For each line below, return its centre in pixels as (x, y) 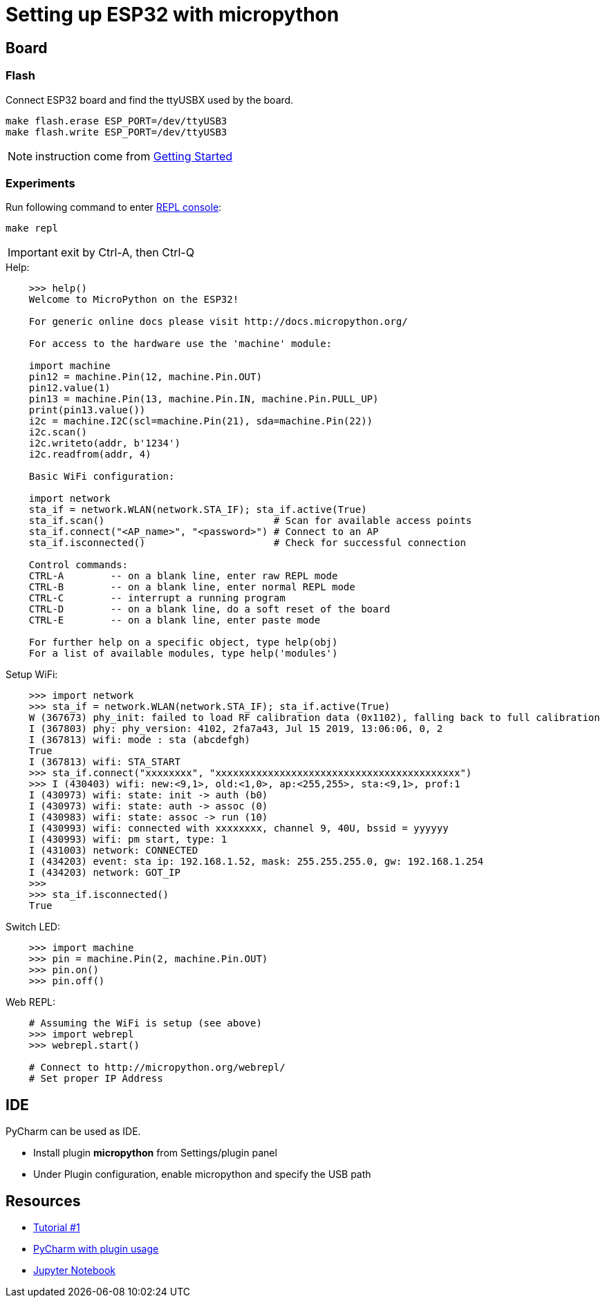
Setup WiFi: (32, 675)
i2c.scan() (58, 432)
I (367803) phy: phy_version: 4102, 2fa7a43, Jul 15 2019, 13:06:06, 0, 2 (236, 729)
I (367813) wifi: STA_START (104, 762)
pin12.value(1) (69, 388)
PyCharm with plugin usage (96, 1248)
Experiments (40, 183)
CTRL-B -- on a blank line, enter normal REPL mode (192, 587)
